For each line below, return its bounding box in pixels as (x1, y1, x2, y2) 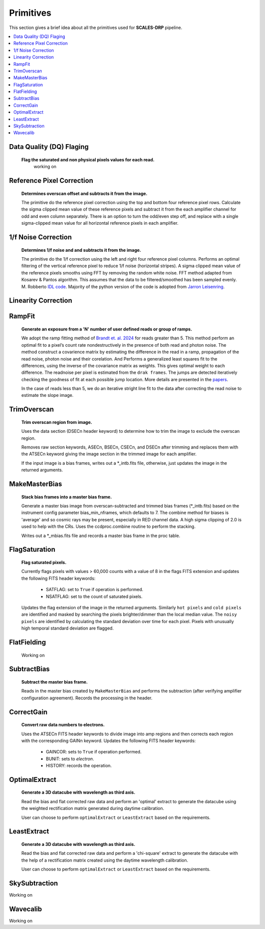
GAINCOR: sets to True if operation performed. (46, 749, 142, 755)
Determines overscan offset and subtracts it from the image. (21, 190, 148, 196)
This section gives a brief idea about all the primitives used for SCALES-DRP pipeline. (9, 25, 183, 30)
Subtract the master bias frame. (21, 679, 88, 685)
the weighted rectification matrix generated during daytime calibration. (21, 806, 164, 811)
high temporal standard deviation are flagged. (21, 625, 114, 631)
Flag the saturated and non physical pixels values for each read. (21, 156, 155, 162)
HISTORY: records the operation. (46, 763, 112, 769)
